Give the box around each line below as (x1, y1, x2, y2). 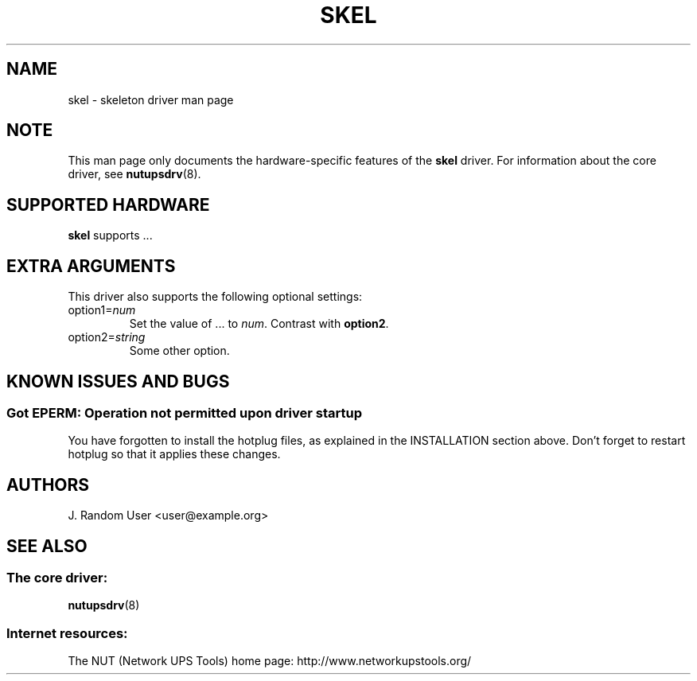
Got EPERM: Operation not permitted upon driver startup (6, 404, 363, 421)
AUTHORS (6, 474, 90, 495)
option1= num (68, 303, 136, 317)
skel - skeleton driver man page (68, 92, 234, 107)
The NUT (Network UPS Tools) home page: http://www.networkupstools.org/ (68, 654, 472, 668)
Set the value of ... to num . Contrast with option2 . (129, 317, 389, 331)
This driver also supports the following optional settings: (68, 290, 363, 304)
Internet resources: (6, 625, 128, 641)
